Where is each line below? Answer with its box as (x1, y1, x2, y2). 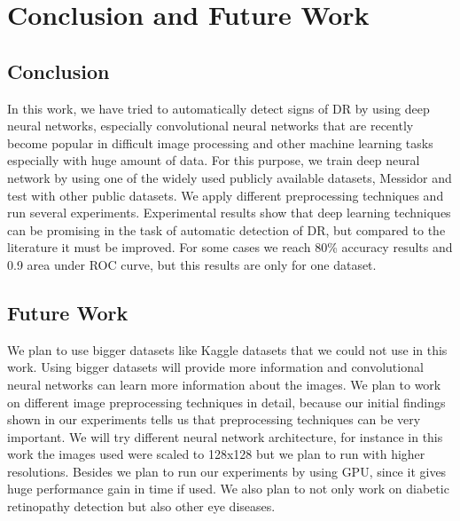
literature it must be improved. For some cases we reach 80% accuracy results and (7, 238, 453, 257)
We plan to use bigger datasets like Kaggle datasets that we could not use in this (7, 340, 448, 359)
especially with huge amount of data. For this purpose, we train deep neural (7, 151, 420, 170)
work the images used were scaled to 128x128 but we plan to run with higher (7, 445, 425, 463)
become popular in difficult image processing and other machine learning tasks (7, 133, 433, 152)
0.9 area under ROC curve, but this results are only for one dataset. (7, 255, 377, 273)
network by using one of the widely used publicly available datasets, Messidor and (7, 168, 452, 186)
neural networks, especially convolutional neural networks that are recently (7, 116, 414, 135)
